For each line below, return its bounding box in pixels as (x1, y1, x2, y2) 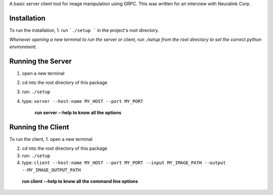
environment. (9, 44, 37, 50)
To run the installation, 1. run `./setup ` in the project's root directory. (9, 27, 159, 33)
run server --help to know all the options (34, 109, 121, 116)
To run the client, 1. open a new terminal (9, 136, 93, 142)
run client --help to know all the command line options (22, 178, 139, 184)
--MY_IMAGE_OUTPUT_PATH (22, 167, 81, 173)
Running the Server (9, 57, 72, 65)
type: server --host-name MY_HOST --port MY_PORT (22, 98, 144, 104)
